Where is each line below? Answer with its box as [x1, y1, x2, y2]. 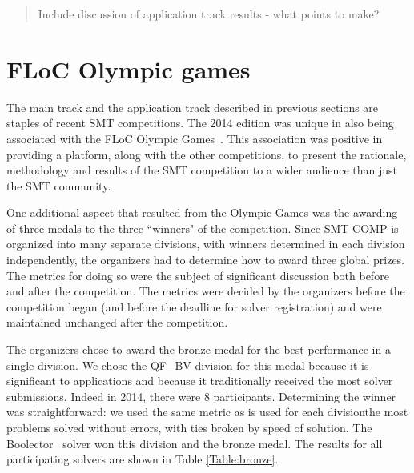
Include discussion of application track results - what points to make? [38, 6, 380, 22]
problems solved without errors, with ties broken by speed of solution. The [6, 419, 372, 435]
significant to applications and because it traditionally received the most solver [6, 372, 393, 389]
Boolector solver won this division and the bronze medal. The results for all [6, 435, 383, 451]
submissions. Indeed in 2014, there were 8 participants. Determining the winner [6, 387, 396, 404]
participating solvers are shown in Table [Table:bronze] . [6, 451, 279, 467]
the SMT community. [6, 177, 111, 194]
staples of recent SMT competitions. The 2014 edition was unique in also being [6, 114, 394, 131]
